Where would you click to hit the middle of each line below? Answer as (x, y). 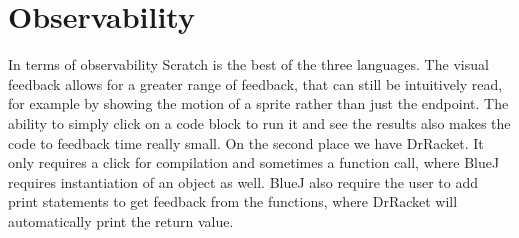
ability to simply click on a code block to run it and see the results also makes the (259, 122)
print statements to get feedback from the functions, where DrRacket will (233, 201)
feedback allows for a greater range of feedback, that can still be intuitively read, (255, 83)
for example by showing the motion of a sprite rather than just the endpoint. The (258, 103)
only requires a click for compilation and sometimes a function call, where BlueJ (254, 162)
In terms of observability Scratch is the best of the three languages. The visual (248, 64)
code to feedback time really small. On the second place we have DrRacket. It (246, 142)
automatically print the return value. (121, 220)
